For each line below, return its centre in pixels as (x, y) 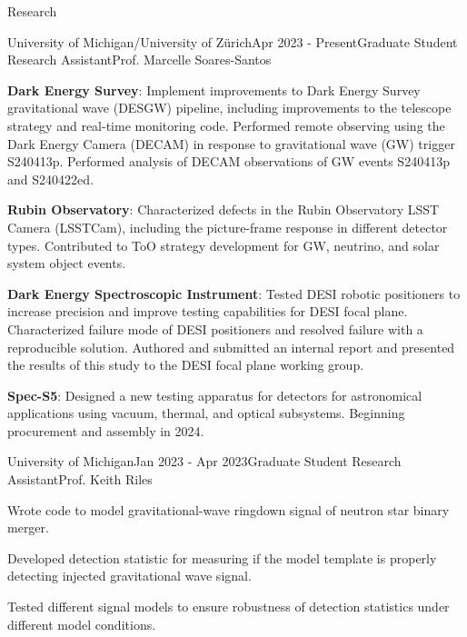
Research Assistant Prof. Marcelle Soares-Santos (139, 60)
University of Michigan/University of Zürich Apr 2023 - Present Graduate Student (233, 41)
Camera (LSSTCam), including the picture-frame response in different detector (228, 227)
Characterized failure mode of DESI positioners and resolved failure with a (215, 328)
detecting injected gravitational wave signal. (129, 576)
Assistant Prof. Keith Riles (80, 479)
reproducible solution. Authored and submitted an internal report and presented (231, 347)
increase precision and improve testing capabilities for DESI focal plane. (208, 311)
